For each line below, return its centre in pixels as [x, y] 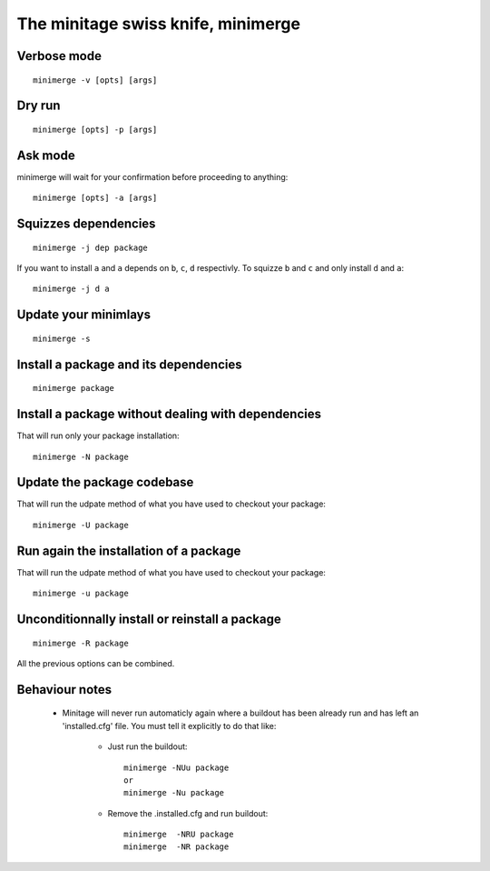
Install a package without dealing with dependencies [169, 414]
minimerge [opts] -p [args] [95, 129]
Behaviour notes [64, 690]
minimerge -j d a [71, 289]
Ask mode [46, 155]
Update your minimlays [84, 315]
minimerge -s [62, 338]
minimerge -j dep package [91, 247]
